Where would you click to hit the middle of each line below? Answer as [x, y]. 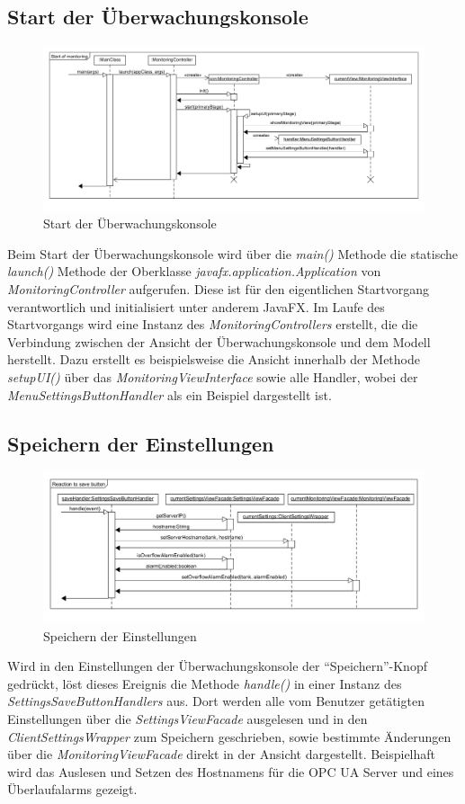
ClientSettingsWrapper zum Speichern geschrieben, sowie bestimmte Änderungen [229, 736]
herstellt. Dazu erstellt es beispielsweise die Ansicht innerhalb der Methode [214, 359]
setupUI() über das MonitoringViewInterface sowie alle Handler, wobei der [213, 376]
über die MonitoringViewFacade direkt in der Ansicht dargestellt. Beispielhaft [222, 754]
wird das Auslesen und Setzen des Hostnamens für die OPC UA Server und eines [231, 771]
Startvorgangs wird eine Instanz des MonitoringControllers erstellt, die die [213, 324]
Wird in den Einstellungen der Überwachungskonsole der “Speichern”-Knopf [217, 666]
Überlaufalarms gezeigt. [72, 789]
